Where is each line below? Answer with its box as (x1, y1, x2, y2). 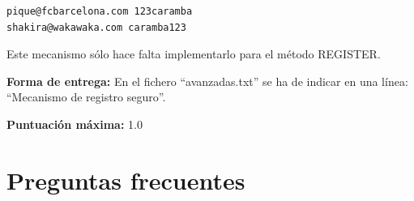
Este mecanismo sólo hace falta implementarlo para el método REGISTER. (6, 45, 381, 62)
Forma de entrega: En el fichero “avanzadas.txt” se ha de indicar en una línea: (6, 72, 408, 89)
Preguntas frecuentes (6, 163, 245, 196)
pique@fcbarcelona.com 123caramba (6, 6, 193, 17)
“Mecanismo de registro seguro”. (6, 88, 166, 105)
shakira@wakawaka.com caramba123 (6, 21, 186, 33)
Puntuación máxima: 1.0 (6, 115, 143, 132)
